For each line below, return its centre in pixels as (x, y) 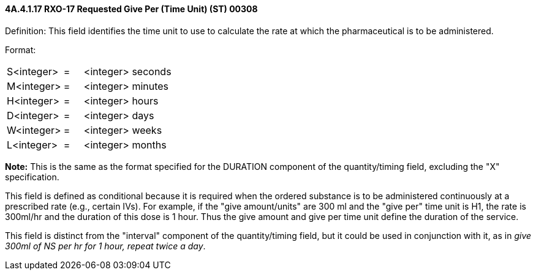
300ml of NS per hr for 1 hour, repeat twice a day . (105, 246)
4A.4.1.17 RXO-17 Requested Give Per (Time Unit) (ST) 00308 (131, 9)
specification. (32, 177)
